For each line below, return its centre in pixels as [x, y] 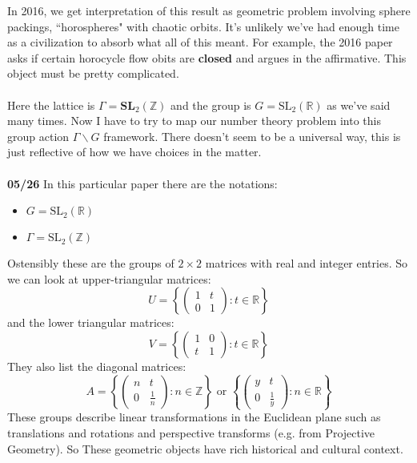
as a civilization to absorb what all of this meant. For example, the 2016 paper [200, 42]
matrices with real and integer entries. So [307, 263]
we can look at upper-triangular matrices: [109, 278]
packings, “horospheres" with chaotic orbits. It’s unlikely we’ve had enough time [203, 26]
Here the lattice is [51, 105]
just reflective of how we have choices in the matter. [134, 152]
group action [38, 136]
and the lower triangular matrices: [91, 322]
